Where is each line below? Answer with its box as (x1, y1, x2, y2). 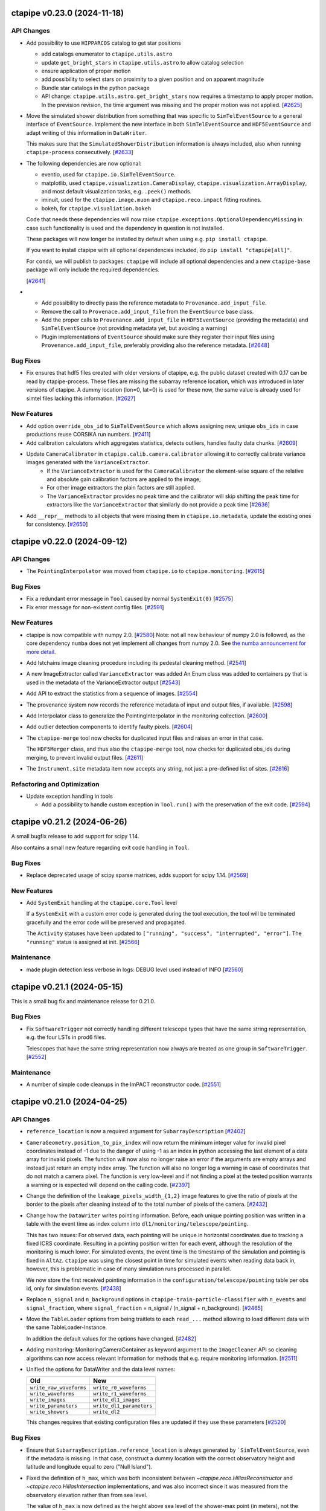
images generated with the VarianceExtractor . (26, 459, 150, 466)
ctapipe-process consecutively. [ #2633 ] (26, 149, 133, 156)
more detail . (26, 648, 56, 655)
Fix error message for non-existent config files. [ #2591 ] (26, 603, 164, 610)
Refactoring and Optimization (11, 780, 100, 788)
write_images (30, 1397, 66, 1403)
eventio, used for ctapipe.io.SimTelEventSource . (41, 171, 176, 178)
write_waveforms (30, 1391, 75, 1397)
